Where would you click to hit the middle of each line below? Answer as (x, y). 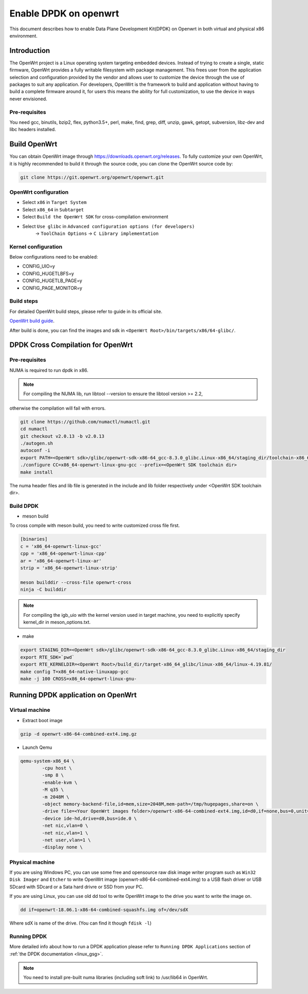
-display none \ (62, 847)
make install (37, 472)
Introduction (30, 51)
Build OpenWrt (33, 144)
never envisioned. (28, 99)
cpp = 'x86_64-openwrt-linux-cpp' (64, 554)
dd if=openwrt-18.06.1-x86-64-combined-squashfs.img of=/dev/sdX (104, 910)
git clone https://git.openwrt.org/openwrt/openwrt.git (92, 177)
